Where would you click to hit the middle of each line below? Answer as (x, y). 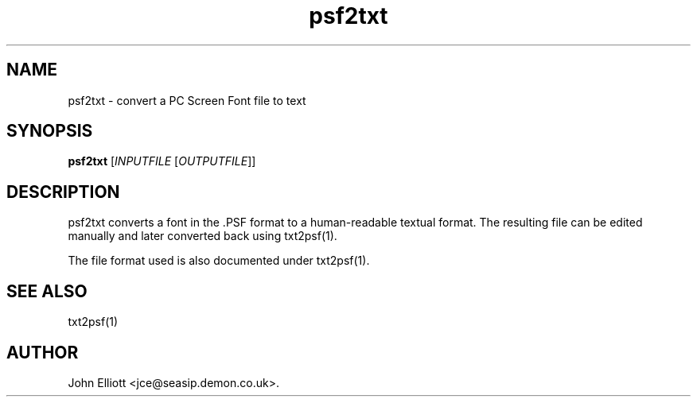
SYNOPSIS (50, 131)
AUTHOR (43, 352)
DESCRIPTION (63, 192)
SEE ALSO (47, 291)
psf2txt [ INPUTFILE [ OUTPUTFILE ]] (162, 161)
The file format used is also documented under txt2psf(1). (219, 261)
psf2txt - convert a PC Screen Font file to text (187, 100)
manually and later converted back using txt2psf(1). (202, 236)
